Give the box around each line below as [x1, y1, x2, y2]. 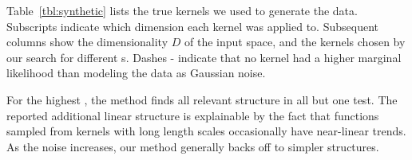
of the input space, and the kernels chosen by [184, 33, 406, 50]
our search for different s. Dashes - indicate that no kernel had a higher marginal [6, 49, 402, 65]
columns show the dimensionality [6, 33, 168, 50]
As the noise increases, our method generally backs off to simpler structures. [6, 138, 379, 154]
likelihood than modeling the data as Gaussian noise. [6, 64, 266, 81]
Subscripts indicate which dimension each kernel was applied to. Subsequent [6, 18, 378, 34]
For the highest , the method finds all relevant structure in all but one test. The [6, 91, 398, 107]
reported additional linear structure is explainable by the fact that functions [6, 107, 379, 123]
